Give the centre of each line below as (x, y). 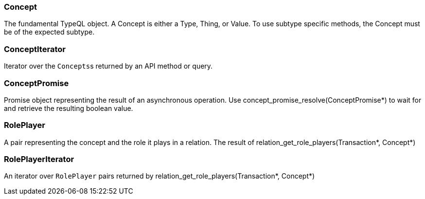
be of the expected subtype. (49, 32)
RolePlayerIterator (39, 159)
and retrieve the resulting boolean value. (69, 108)
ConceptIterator (35, 49)
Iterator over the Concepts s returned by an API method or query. (108, 66)
